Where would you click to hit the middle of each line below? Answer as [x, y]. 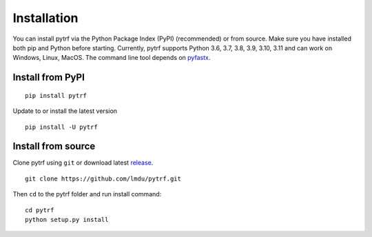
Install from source [54, 146]
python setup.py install [67, 219]
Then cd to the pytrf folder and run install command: [87, 194]
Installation [45, 18]
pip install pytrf [56, 95]
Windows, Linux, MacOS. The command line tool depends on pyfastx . [112, 58]
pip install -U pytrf [61, 127]
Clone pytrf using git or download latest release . [83, 163]
